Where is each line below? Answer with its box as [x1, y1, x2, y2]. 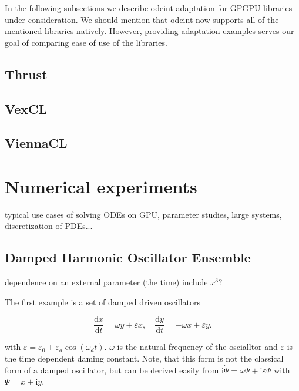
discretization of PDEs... [5, 220, 93, 232]
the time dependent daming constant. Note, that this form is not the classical [5, 352, 284, 365]
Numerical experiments [5, 174, 197, 198]
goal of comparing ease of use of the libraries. [5, 36, 167, 48]
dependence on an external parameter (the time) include [5, 276, 208, 288]
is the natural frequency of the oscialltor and [117, 341, 278, 353]
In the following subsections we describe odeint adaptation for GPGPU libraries [5, 2, 293, 14]
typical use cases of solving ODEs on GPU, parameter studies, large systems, [5, 208, 282, 220]
